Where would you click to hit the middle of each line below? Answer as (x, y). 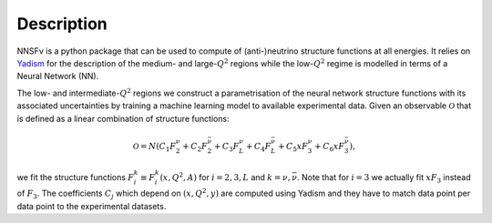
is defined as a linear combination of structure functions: (123, 118)
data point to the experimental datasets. (92, 206)
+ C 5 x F (293, 147)
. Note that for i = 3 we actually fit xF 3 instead (384, 178)
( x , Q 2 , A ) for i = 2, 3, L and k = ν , (225, 176)
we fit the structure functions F (76, 177)
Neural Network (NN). (58, 76)
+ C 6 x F (330, 147)
